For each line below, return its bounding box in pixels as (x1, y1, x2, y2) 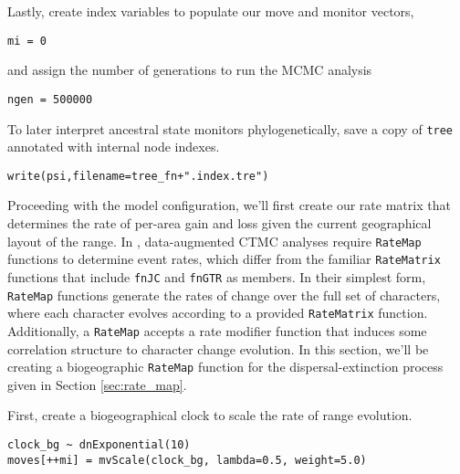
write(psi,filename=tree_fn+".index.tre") (7, 169, 269, 183)
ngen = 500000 (7, 92, 93, 106)
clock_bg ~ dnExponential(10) (7, 437, 191, 451)
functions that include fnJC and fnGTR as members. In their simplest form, (7, 267, 426, 286)
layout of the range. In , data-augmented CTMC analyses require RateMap (7, 231, 422, 250)
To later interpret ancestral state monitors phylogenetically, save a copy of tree (7, 119, 454, 138)
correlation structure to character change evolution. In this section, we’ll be (7, 339, 429, 358)
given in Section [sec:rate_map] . (7, 374, 187, 394)
